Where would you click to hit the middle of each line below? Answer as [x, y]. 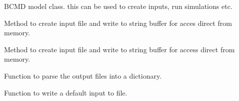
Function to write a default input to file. [66, 92]
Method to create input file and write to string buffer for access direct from [119, 49]
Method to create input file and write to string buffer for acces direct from [118, 23]
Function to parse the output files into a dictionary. [83, 75]
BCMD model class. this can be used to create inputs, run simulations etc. [118, 6]
